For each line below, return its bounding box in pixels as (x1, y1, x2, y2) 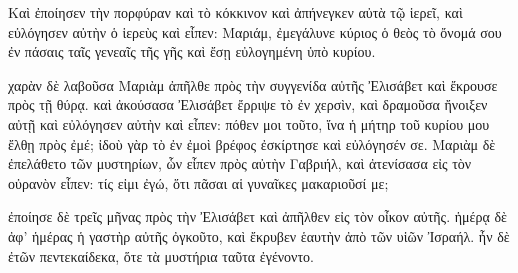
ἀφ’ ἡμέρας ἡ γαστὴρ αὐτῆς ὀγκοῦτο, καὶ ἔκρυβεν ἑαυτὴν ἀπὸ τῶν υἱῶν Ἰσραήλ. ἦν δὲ (8, 225, 510, 246)
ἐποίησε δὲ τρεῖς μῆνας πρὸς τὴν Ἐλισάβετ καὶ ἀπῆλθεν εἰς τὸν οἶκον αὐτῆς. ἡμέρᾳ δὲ (8, 206, 507, 227)
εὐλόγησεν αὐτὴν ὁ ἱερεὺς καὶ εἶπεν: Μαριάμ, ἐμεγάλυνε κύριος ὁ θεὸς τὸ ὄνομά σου (8, 21, 502, 42)
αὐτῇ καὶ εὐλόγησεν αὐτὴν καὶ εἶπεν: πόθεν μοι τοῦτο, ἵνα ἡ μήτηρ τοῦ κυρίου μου (8, 113, 490, 134)
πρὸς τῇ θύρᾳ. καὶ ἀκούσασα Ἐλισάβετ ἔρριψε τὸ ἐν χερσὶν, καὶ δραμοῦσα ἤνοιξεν (8, 94, 488, 115)
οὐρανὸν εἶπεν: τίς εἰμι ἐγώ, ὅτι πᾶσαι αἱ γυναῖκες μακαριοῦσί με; (8, 172, 389, 193)
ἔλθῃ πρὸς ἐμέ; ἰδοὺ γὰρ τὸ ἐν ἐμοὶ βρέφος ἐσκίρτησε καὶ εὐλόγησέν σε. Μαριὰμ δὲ (8, 133, 496, 154)
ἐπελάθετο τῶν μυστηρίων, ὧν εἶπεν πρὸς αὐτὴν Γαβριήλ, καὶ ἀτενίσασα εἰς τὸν (8, 153, 472, 174)
